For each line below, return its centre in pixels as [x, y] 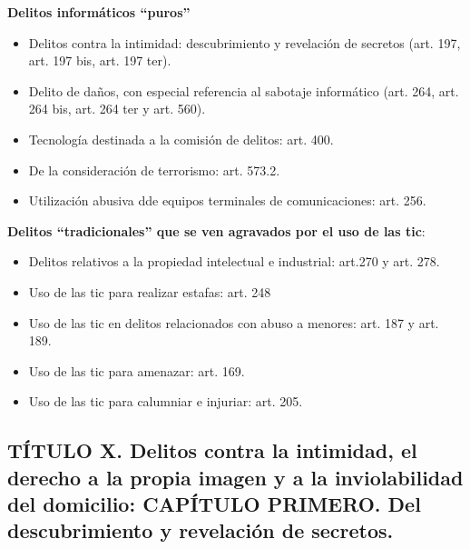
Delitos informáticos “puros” [99, 12]
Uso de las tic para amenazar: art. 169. [137, 370]
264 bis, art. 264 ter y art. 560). [117, 109]
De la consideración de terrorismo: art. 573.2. [154, 170]
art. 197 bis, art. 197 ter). [100, 60]
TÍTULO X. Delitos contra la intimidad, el [212, 450]
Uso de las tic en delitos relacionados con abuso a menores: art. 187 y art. [234, 322]
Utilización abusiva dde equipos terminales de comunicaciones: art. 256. [227, 200]
